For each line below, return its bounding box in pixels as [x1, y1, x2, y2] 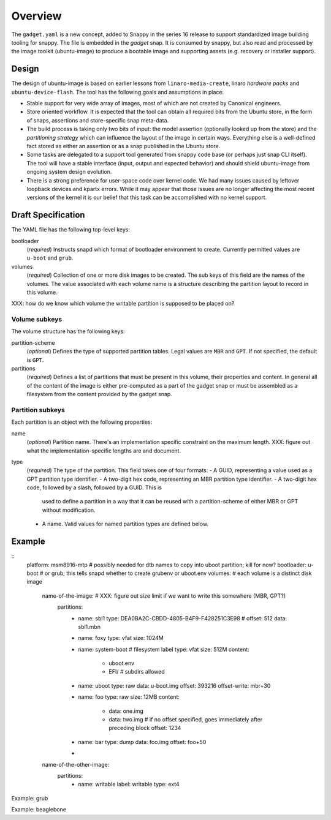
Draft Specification [11, 210, 85, 220]
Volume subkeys [11, 315, 63, 324]
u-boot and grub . [26, 254, 74, 261]
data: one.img [108, 707, 144, 715]
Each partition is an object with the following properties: [11, 418, 153, 426]
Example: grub [11, 794, 48, 802]
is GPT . [26, 356, 44, 364]
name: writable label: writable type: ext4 [78, 781, 180, 788]
